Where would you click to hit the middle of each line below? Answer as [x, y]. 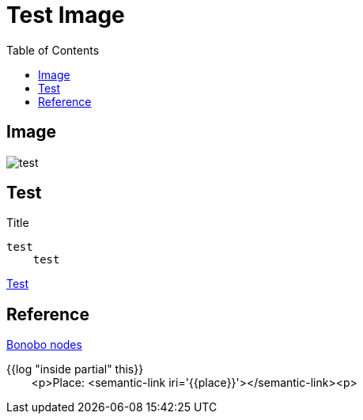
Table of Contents [53, 50]
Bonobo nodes [44, 345]
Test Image [66, 15]
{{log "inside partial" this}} [75, 369]
